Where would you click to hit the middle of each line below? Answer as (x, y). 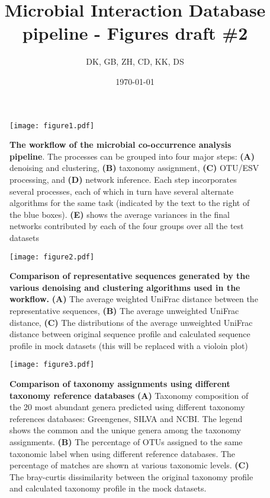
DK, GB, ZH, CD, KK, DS (135, 61)
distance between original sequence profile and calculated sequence (130, 334)
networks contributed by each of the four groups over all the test (127, 226)
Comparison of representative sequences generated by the (130, 276)
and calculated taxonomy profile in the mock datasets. (108, 488)
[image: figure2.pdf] (52, 257)
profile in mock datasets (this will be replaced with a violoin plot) (129, 345)
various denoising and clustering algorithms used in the (125, 287)
